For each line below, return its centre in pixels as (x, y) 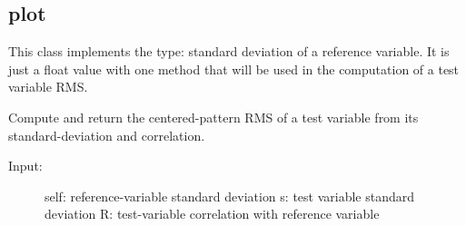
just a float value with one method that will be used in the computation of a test (234, 69)
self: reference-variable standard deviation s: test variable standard (230, 196)
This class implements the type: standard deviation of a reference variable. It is (229, 51)
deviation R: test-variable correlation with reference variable (212, 214)
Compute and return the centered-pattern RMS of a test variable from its (213, 117)
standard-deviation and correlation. (107, 135)
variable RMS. (48, 87)
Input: (25, 166)
